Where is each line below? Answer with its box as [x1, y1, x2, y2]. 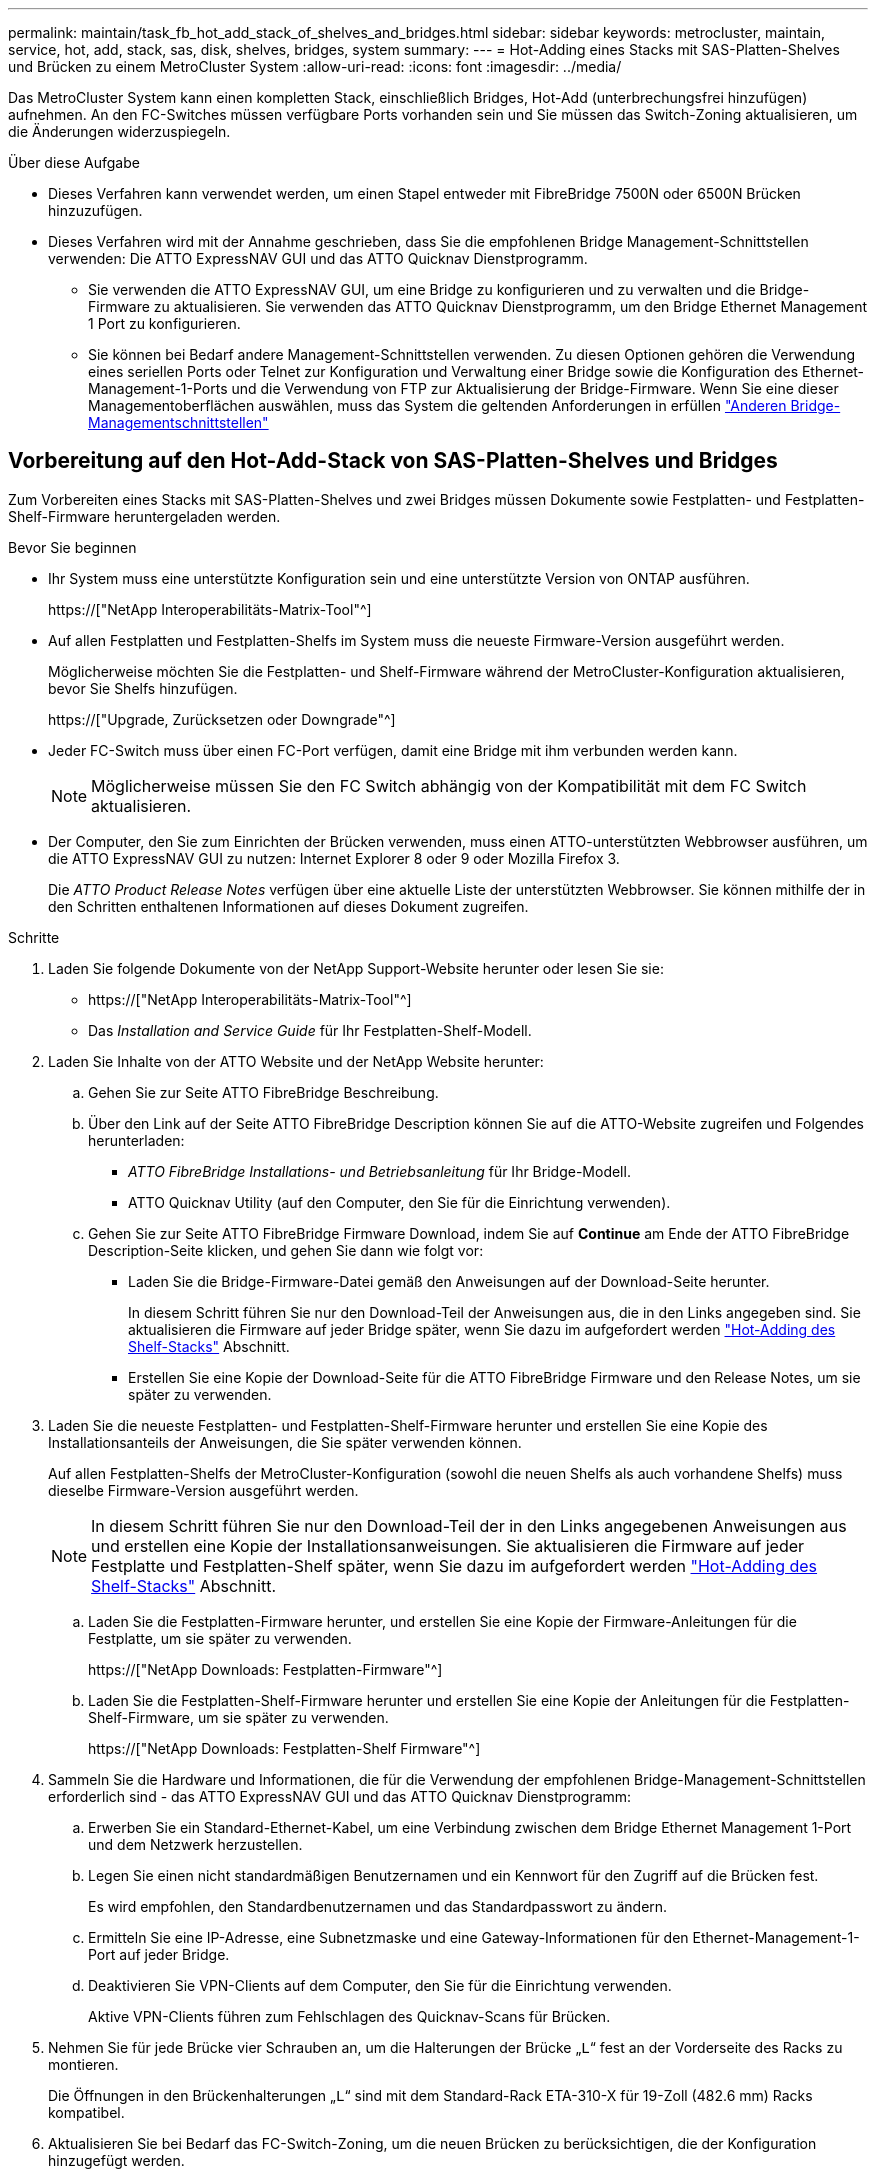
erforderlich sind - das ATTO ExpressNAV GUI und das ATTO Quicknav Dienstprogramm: [48, 1787, 632, 1805]
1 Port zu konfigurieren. [88, 315, 241, 332]
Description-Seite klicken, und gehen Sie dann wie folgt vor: [88, 1241, 484, 1259]
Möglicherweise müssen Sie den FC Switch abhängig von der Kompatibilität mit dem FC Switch [91, 775, 807, 796]
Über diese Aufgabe [8, 154, 140, 171]
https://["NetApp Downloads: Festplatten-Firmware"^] [88, 1660, 443, 1678]
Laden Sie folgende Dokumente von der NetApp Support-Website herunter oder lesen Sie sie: [48, 959, 664, 977]
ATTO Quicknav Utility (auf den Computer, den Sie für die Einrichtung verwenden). [128, 1193, 671, 1211]
